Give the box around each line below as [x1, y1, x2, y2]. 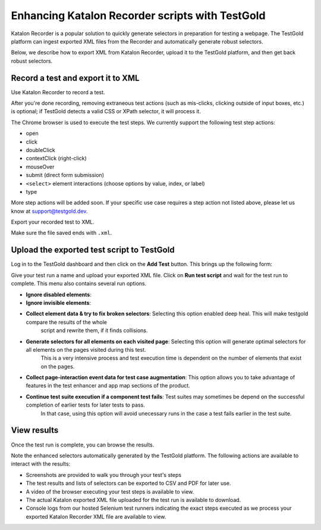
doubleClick [26, 146, 56, 153]
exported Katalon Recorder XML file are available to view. [26, 513, 166, 520]
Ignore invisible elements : [26, 299, 92, 306]
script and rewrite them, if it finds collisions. [40, 327, 148, 334]
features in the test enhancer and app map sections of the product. [26, 382, 190, 389]
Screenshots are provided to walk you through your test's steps [26, 471, 181, 478]
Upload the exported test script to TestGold [11, 245, 175, 255]
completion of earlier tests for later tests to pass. [26, 401, 145, 408]
